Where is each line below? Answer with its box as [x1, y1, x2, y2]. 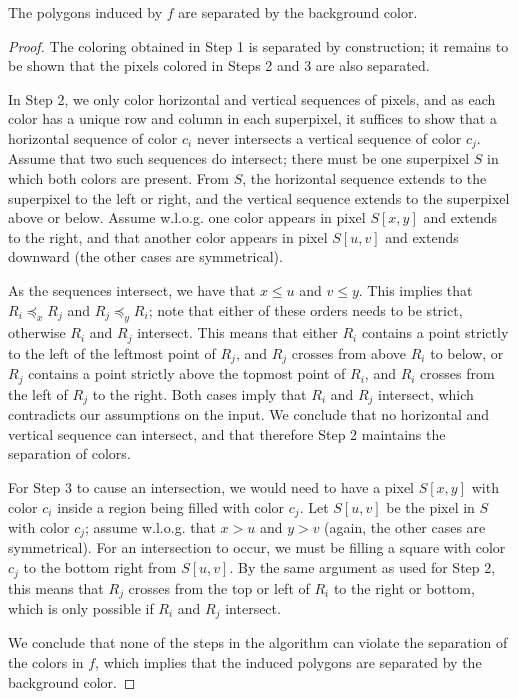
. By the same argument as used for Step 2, [229, 557, 496, 578]
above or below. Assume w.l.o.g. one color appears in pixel [8, 207, 366, 228]
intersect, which [378, 383, 474, 404]
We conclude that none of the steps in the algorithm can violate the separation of [8, 632, 508, 653]
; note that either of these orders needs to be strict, [148, 299, 463, 320]
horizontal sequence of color [8, 127, 178, 148]
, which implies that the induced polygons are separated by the [95, 652, 482, 673]
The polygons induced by [8, 2, 163, 22]
